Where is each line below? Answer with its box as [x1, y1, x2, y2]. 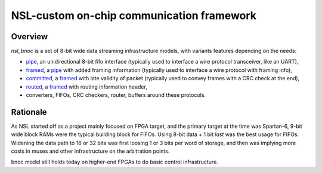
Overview [11, 32, 48, 42]
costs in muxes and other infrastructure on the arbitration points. [11, 147, 170, 155]
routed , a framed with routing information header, [26, 83, 147, 90]
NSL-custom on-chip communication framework [11, 9, 256, 22]
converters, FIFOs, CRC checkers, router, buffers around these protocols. [26, 92, 206, 99]
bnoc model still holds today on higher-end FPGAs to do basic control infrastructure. [11, 158, 219, 166]
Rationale [11, 107, 47, 117]
